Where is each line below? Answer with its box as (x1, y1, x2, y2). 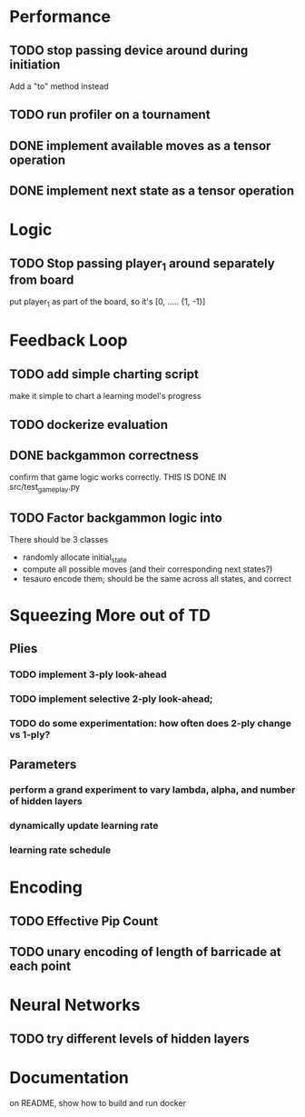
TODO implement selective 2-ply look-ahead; (9, 693, 213, 705)
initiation (9, 56, 61, 72)
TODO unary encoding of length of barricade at (9, 944, 281, 960)
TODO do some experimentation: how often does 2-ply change (9, 717, 292, 730)
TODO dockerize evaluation (9, 416, 168, 433)
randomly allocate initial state (22, 552, 127, 564)
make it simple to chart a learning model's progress (9, 391, 202, 402)
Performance (9, 6, 112, 27)
